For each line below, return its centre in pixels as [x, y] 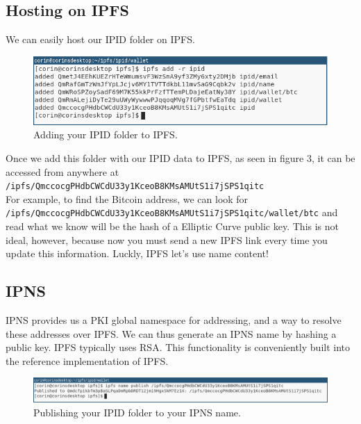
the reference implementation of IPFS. [87, 360]
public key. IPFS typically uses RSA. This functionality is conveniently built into [178, 347]
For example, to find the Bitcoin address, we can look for [127, 198]
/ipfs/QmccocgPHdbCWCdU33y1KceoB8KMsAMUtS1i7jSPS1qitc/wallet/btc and [172, 212]
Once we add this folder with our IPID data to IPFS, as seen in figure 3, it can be [180, 158]
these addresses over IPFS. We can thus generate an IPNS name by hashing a [171, 333]
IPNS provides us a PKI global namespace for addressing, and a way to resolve [174, 320]
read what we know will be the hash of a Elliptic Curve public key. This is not [173, 226]
